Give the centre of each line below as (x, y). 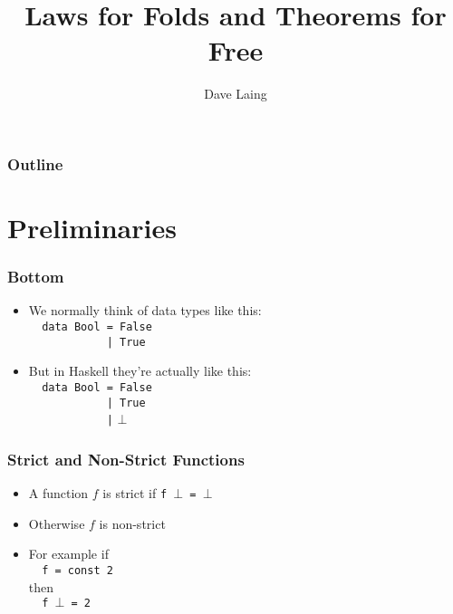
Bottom (36, 277)
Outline (35, 163)
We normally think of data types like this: (145, 310)
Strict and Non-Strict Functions (126, 459)
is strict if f (135, 493)
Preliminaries (92, 228)
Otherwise (57, 523)
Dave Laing (236, 94)
